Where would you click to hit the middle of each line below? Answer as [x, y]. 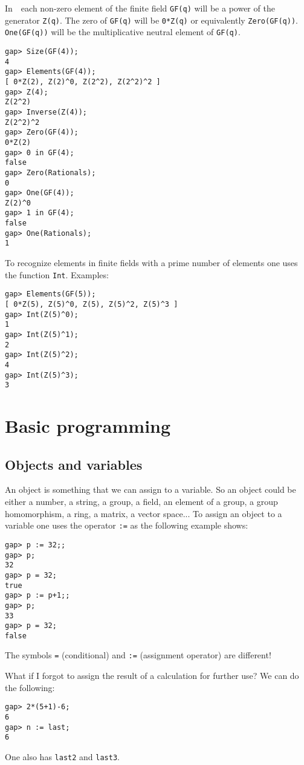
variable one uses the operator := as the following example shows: [127, 525]
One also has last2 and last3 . [62, 756]
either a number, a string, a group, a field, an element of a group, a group [141, 502]
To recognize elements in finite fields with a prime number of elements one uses [151, 263]
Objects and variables [74, 464]
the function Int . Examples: [57, 274]
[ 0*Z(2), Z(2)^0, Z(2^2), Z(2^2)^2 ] [83, 82]
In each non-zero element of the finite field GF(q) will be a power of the [140, 8]
